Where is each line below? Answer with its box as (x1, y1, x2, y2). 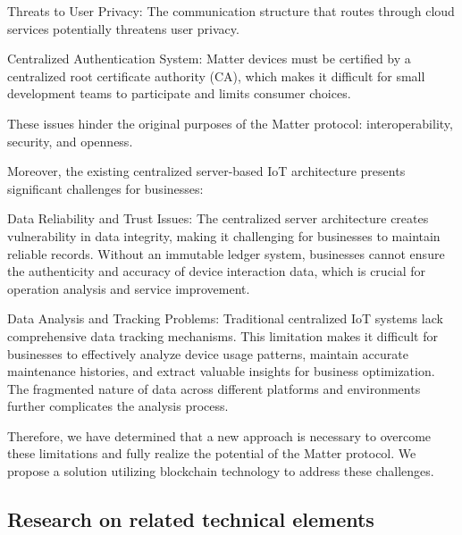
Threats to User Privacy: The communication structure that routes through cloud (7, 2, 455, 20)
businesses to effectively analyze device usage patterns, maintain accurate (7, 344, 408, 363)
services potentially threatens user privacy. (7, 19, 239, 38)
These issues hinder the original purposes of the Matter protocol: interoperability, (7, 113, 453, 132)
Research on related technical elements (7, 506, 374, 533)
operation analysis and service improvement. (7, 279, 250, 297)
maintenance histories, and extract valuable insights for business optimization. (7, 362, 435, 380)
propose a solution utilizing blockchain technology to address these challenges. (7, 462, 434, 481)
